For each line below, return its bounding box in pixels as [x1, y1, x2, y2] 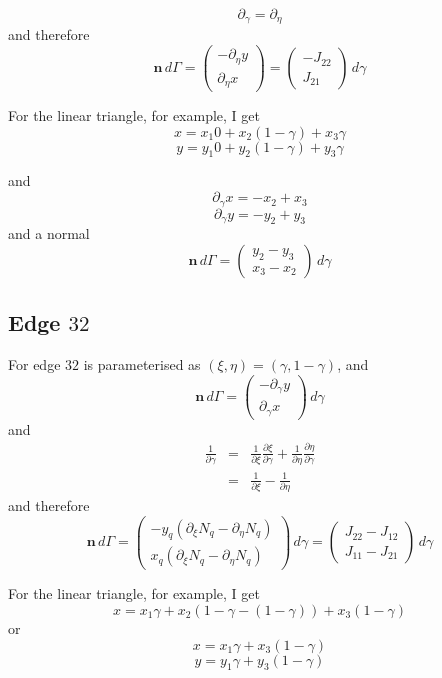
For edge [8, 354, 61, 375]
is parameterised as [83, 354, 201, 375]
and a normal [8, 223, 90, 244]
